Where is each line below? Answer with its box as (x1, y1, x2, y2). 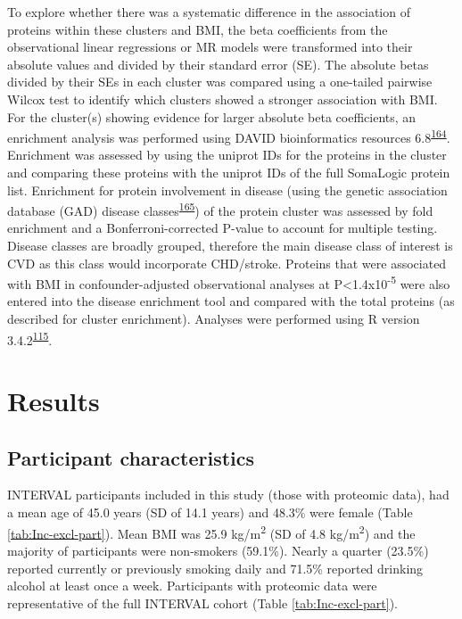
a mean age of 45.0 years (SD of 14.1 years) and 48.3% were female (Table (7, 503, 413, 522)
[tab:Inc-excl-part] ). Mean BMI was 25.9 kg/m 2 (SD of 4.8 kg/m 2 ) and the (7, 521, 416, 542)
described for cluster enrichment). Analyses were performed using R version (7, 309, 420, 328)
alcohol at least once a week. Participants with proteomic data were (7, 576, 377, 595)
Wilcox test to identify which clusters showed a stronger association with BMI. (7, 89, 438, 108)
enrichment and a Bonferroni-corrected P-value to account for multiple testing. (7, 219, 438, 237)
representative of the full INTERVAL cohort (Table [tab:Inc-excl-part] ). (7, 593, 398, 612)
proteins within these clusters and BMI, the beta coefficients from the (7, 20, 388, 38)
